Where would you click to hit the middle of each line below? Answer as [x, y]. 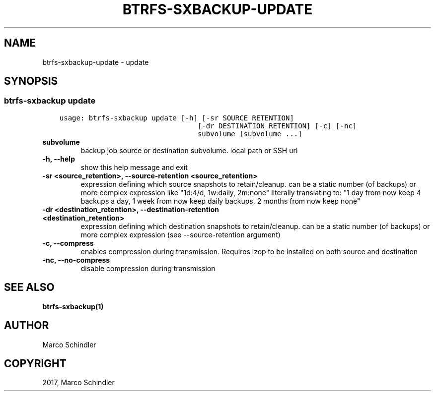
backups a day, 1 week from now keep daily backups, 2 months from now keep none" [220, 201]
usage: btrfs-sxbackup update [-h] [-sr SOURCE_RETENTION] [177, 118]
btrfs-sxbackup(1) [73, 306]
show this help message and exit [134, 167]
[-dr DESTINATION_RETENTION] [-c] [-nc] [277, 126]
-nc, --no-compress [76, 260]
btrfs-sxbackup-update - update [96, 62]
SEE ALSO [29, 287]
